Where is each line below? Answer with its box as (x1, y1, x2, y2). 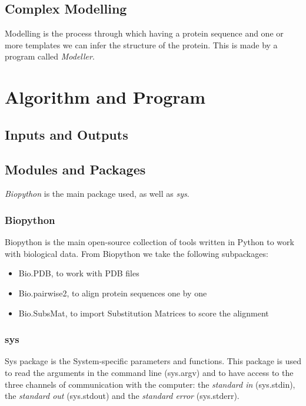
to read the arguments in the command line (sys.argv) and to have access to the (5, 366, 294, 378)
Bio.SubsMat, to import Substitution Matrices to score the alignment (18, 306, 269, 319)
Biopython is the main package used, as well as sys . (5, 187, 189, 200)
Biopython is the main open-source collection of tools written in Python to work (5, 236, 294, 248)
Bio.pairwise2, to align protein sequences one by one (18, 286, 207, 299)
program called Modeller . (5, 50, 95, 62)
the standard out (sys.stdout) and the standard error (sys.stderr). (5, 390, 240, 402)
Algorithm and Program (5, 85, 206, 109)
